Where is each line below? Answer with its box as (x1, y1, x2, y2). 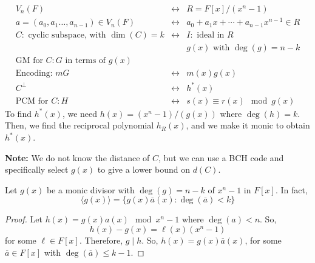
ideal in (197, 31, 225, 40)
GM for (15, 56, 43, 65)
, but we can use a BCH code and (158, 151, 284, 164)
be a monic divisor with (46, 183, 135, 196)
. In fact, (275, 183, 308, 196)
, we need (62, 107, 98, 119)
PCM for (15, 96, 49, 105)
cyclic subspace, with (28, 31, 106, 40)
